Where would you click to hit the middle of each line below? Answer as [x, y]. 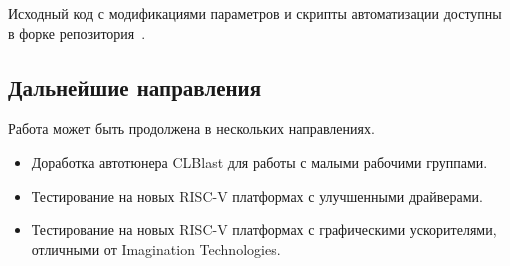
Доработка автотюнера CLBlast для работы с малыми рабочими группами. [259, 161]
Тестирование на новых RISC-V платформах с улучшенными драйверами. [257, 195]
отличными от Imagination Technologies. [156, 248]
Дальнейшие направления [135, 86]
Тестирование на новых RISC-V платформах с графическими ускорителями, [264, 229]
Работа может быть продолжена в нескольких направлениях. [191, 128]
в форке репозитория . [77, 32]
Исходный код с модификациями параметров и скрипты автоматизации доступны [255, 13]
